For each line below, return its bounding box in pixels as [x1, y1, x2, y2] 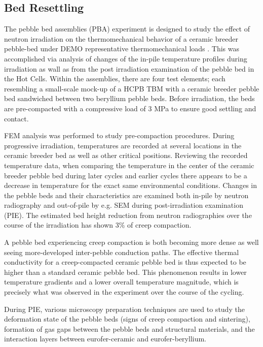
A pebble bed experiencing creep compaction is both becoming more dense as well [4, 237, 259, 247]
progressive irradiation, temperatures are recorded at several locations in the [4, 140, 242, 150]
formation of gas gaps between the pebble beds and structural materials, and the [4, 323, 255, 334]
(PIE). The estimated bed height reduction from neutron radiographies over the [4, 209, 252, 220]
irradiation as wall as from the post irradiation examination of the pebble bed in [4, 63, 254, 74]
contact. [4, 113, 29, 123]
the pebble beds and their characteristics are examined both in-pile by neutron [4, 190, 249, 200]
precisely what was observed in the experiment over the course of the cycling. [4, 287, 244, 297]
